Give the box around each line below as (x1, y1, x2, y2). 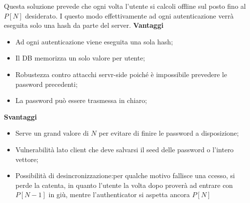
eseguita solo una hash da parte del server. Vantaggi (4, 20, 164, 30)
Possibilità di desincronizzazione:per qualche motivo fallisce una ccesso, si (15, 170, 235, 181)
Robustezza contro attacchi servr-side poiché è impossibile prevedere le (15, 69, 227, 79)
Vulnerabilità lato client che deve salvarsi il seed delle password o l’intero (15, 144, 234, 154)
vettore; (15, 154, 39, 164)
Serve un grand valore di (15, 128, 89, 138)
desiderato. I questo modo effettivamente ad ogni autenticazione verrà (25, 10, 234, 20)
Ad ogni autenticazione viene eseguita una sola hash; (15, 36, 173, 46)
